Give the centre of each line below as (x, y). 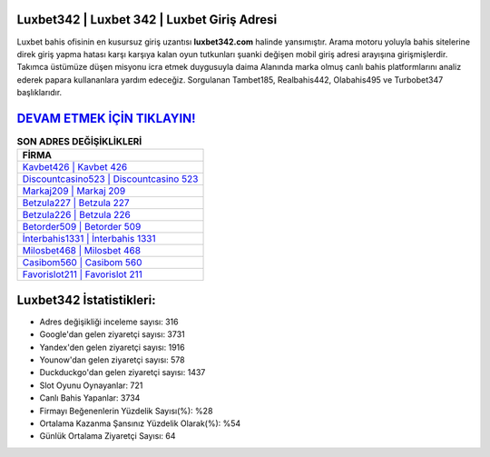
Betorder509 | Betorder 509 (82, 227)
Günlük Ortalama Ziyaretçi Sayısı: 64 (108, 436)
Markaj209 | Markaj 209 (74, 191)
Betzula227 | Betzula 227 (76, 203)
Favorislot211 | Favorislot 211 (82, 274)
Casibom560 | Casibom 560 (82, 263)
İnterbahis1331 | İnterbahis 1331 (89, 239)
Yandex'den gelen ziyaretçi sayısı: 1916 (112, 347)
